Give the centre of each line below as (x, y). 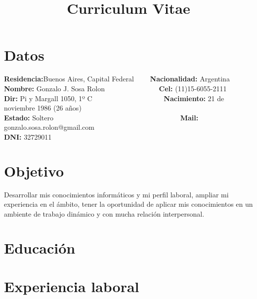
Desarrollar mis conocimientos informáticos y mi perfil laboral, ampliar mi (116, 194)
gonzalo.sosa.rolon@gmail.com (49, 127)
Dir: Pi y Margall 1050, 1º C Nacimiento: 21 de (114, 98)
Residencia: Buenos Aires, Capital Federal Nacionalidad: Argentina (117, 79)
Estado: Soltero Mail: (101, 117)
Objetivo (34, 170)
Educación (40, 247)
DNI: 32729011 (28, 136)
